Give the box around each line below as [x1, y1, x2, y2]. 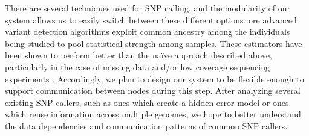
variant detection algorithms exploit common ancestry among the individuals [5, 25, 290, 38]
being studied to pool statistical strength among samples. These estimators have [5, 37, 302, 49]
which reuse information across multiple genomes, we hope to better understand [5, 108, 301, 120]
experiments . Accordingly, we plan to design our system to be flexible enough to [5, 72, 304, 85]
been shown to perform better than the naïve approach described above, [5, 49, 272, 61]
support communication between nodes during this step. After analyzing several [5, 84, 301, 97]
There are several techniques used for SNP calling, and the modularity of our [5, 2, 291, 14]
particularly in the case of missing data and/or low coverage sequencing [5, 60, 270, 73]
